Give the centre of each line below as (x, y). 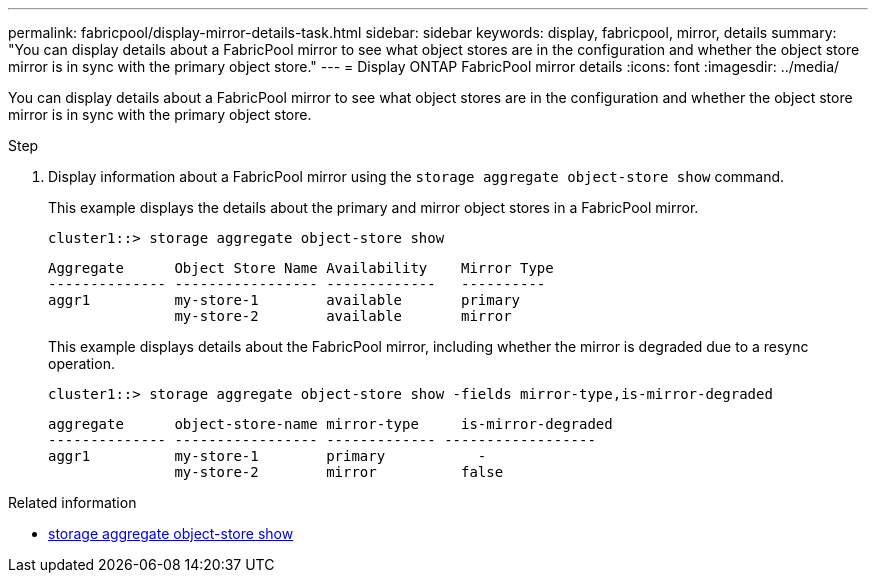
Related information (72, 502)
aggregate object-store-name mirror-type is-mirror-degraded (330, 424)
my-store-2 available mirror (343, 316)
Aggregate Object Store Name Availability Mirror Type (301, 268)
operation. (81, 363)
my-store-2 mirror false (339, 472)
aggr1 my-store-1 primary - (267, 456)
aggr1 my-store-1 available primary (284, 300)
